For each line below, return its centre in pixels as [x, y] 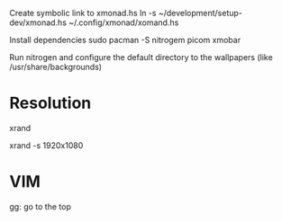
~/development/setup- [200, 13]
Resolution [50, 103]
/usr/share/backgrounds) [55, 67]
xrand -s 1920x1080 [46, 145]
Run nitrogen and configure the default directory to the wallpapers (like [141, 57]
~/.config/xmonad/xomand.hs [124, 22]
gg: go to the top [41, 207]
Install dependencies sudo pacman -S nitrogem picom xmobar [125, 40]
